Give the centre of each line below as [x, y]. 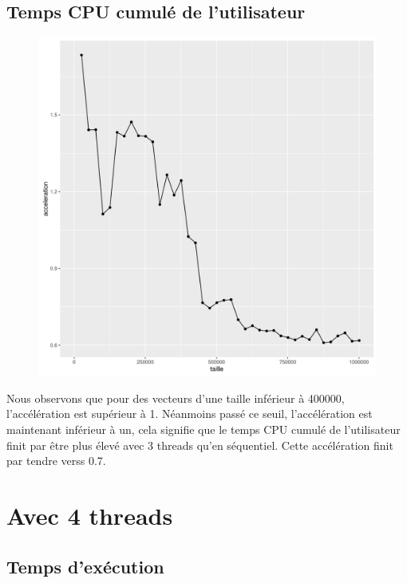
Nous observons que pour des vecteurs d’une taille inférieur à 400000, [176, 398]
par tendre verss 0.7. [56, 461]
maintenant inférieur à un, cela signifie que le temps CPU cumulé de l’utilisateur [203, 429]
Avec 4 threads [90, 515]
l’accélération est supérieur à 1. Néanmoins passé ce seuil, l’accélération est [190, 414]
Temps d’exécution [85, 566]
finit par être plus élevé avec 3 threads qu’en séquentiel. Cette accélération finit [200, 445]
